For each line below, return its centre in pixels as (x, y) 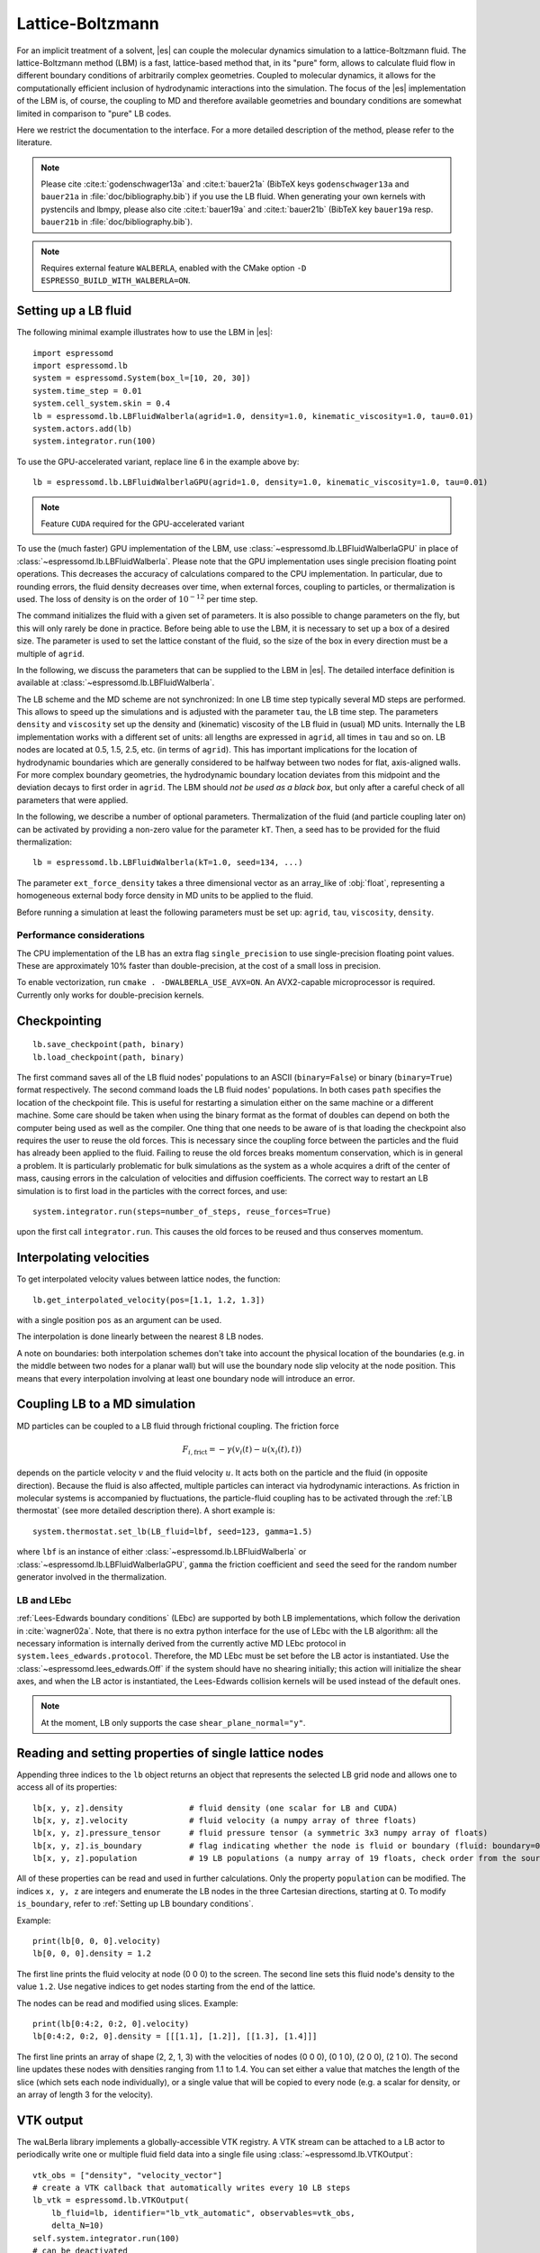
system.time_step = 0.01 (87, 391)
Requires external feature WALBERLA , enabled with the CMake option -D (174, 268)
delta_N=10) (77, 2226)
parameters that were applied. (72, 800)
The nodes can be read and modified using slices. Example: (127, 2003)
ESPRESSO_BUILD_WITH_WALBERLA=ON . (116, 280)
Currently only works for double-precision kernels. (110, 995)
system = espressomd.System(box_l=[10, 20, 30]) (142, 378)
